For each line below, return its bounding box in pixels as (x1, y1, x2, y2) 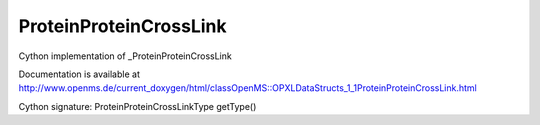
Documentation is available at (18, 68, 140, 80)
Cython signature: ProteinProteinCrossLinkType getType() (18, 100, 257, 112)
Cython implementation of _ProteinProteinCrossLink (18, 50, 232, 62)
